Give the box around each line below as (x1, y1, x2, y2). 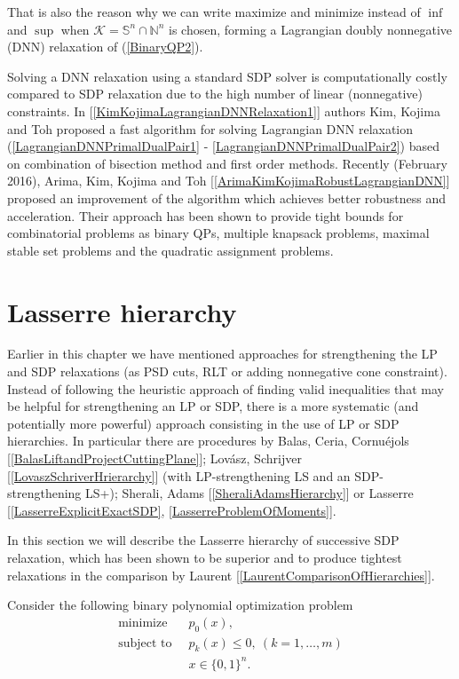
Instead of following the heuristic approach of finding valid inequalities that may (7, 379, 444, 398)
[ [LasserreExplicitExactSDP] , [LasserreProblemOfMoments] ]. (7, 501, 336, 519)
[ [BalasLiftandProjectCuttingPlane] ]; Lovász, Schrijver (7, 449, 302, 467)
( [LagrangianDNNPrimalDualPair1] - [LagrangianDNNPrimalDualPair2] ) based (7, 137, 439, 155)
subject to (118, 636, 172, 650)
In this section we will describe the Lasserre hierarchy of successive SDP (7, 531, 400, 549)
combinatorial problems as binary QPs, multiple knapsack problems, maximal (7, 224, 430, 242)
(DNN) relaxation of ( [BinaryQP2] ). (7, 37, 203, 56)
